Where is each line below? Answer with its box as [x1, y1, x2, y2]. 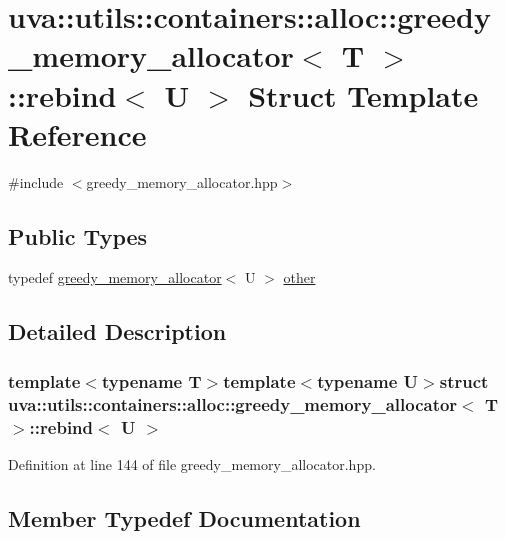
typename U [317, 368, 419, 393]
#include [8, 171, 64, 192]
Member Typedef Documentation [8, 502, 361, 533]
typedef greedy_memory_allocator [8, 267, 222, 288]
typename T [101, 368, 202, 393]
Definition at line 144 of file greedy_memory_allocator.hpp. [8, 453, 376, 474]
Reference [8, 113, 147, 154]
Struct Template [248, 74, 479, 115]
